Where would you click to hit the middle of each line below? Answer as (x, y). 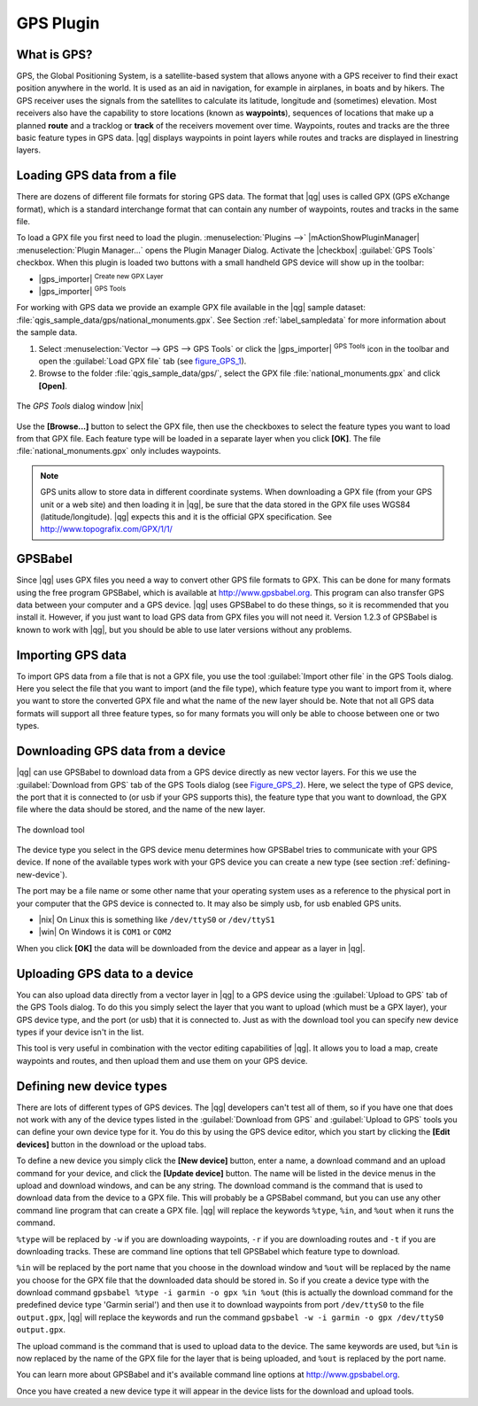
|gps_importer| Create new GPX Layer (101, 278)
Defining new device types (92, 1086)
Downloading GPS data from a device (121, 751)
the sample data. (47, 332)
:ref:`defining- (425, 862)
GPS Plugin (58, 23)
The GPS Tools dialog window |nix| (80, 406)
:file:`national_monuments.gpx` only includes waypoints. (119, 451)
